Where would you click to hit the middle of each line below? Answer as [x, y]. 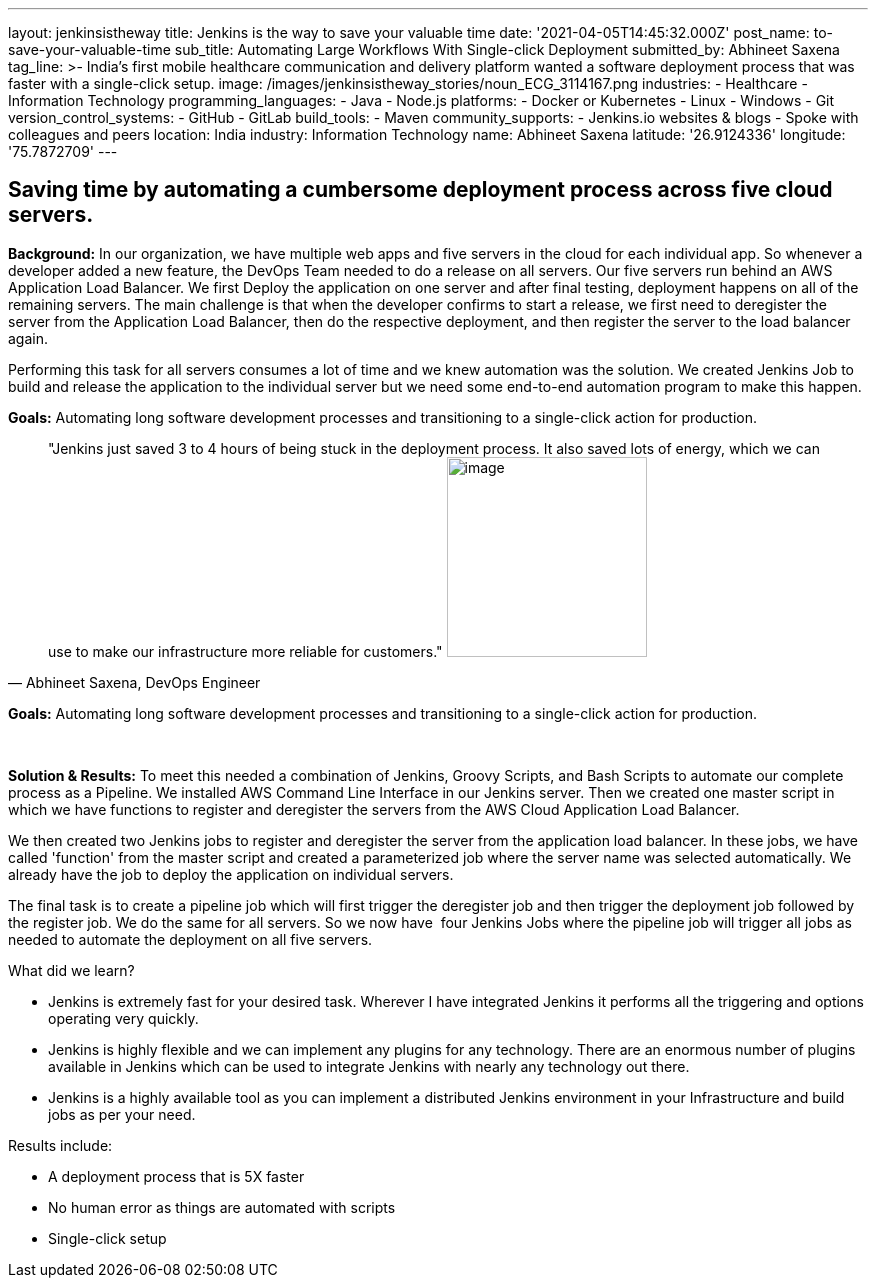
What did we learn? [71, 970]
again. [28, 338]
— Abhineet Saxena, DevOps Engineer [134, 682]
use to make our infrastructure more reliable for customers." [245, 651]
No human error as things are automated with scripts [222, 1207]
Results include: [60, 1145]
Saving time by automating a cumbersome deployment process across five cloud [420, 190]
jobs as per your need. [122, 1114]
